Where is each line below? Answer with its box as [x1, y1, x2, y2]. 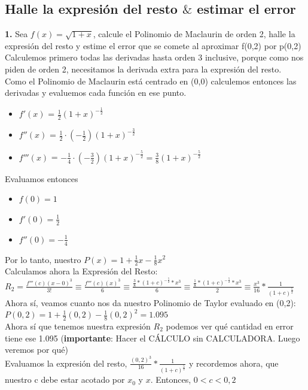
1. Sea [5, 28, 28, 40]
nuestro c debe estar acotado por [5, 373, 125, 386]
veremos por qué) [5, 343, 68, 356]
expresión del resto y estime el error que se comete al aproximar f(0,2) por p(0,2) [5, 39, 301, 52]
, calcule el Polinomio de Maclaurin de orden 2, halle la [93, 28, 295, 40]
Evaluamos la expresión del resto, [5, 356, 127, 369]
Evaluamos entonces [5, 172, 78, 185]
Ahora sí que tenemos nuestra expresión [5, 319, 151, 332]
